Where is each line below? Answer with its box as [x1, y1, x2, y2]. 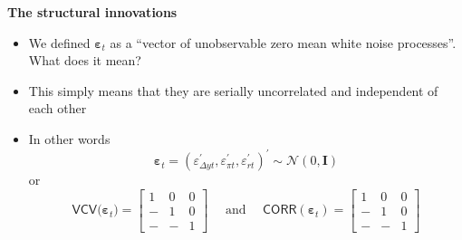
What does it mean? [28, 51, 141, 70]
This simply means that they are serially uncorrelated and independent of [28, 81, 438, 100]
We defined [28, 33, 91, 52]
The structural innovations [7, 3, 178, 21]
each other [28, 99, 87, 118]
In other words [28, 129, 111, 148]
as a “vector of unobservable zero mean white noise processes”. [110, 33, 457, 52]
